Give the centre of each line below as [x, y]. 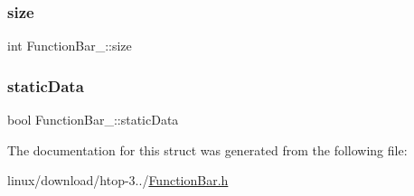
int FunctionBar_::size [70, 46]
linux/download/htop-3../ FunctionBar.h [118, 180]
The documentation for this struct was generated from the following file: [207, 149]
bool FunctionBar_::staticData [93, 120]
